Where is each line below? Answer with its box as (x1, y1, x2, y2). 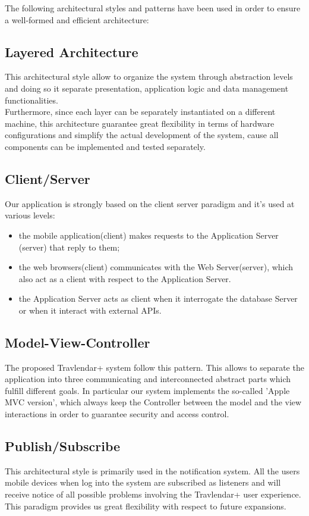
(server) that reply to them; (18, 240, 120, 253)
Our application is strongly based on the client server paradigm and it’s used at (5, 197, 295, 209)
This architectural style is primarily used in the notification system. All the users (5, 464, 300, 477)
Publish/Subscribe (5, 437, 121, 455)
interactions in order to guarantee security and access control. (5, 408, 229, 420)
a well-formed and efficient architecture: (5, 13, 149, 26)
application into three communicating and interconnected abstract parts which (5, 373, 291, 385)
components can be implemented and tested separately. (5, 140, 206, 152)
